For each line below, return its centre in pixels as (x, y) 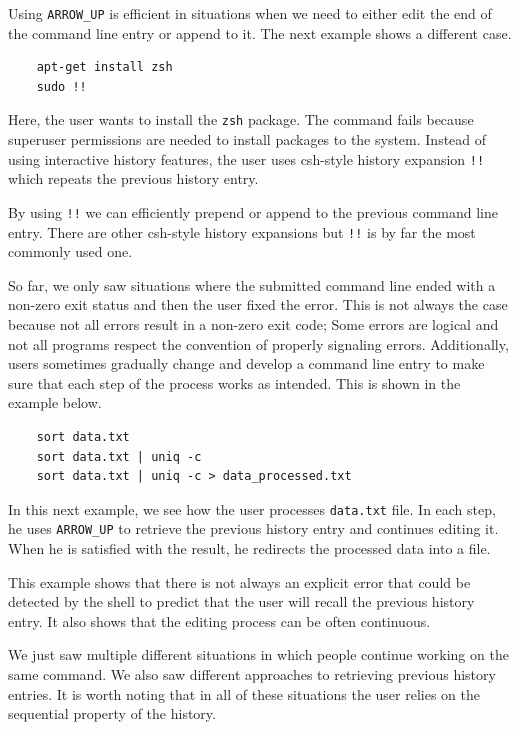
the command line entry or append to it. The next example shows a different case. (260, 32)
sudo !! (61, 86)
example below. (55, 402)
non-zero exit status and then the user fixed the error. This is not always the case (258, 304)
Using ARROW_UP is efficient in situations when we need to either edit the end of (250, 13)
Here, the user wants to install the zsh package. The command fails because (241, 119)
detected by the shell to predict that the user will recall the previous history (241, 601)
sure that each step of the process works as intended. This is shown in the (234, 382)
